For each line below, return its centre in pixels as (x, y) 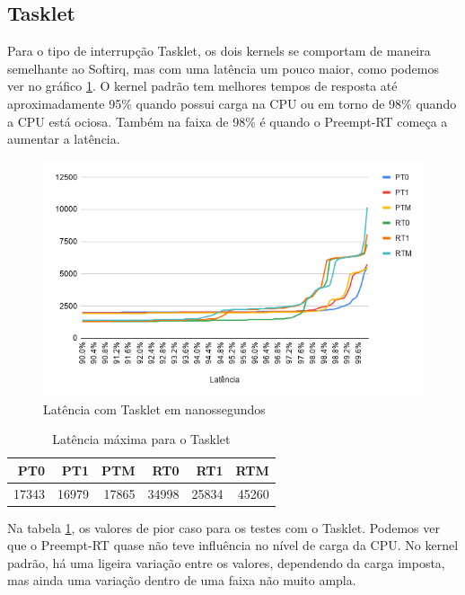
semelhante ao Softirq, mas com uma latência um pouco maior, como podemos (223, 68)
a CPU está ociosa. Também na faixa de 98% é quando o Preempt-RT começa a (228, 121)
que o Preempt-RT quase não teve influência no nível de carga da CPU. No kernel (233, 545)
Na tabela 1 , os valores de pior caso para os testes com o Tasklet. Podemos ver (224, 527)
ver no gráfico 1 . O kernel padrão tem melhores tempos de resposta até (202, 86)
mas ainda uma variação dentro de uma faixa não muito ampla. (182, 580)
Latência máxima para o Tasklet (141, 439)
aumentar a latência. (64, 139)
